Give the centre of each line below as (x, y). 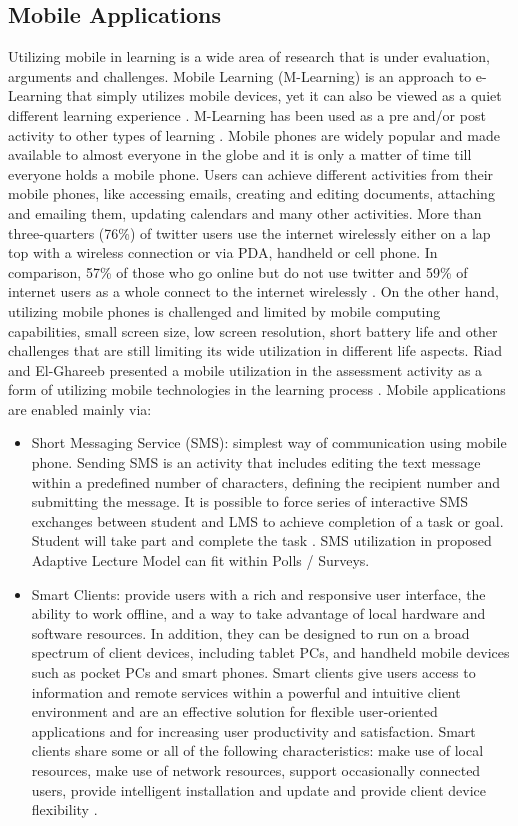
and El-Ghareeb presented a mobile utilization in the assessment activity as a (245, 369)
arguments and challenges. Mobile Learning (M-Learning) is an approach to (240, 75)
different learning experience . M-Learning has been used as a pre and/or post (247, 114)
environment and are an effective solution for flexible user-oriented (234, 711)
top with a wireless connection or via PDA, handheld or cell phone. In (223, 252)
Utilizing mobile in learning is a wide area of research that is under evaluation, (249, 56)
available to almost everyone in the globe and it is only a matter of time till (240, 154)
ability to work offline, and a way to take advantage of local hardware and (258, 613)
